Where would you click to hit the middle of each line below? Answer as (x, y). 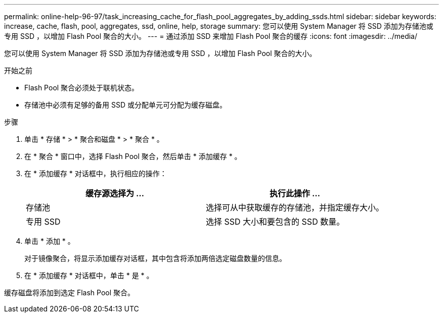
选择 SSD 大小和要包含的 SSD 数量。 (275, 222)
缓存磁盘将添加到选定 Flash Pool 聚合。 (70, 293)
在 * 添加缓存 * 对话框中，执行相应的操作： (96, 173)
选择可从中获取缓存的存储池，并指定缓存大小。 (295, 207)
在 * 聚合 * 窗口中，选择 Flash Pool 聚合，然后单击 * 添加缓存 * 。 (133, 156)
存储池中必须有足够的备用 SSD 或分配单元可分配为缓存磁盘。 (125, 105)
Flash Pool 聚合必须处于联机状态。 (82, 88)
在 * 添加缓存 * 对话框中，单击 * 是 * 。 (89, 275)
